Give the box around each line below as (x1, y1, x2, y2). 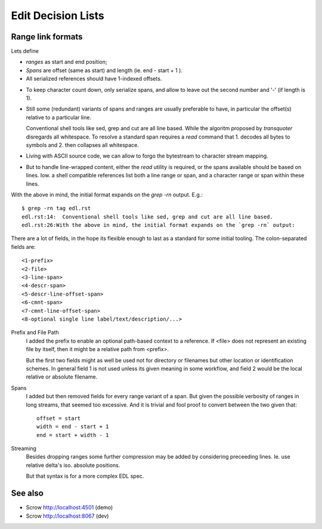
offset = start (36, 415, 81, 422)
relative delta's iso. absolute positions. (26, 462, 120, 469)
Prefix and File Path (11, 329, 59, 336)
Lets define (11, 48, 39, 55)
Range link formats (11, 32, 83, 42)
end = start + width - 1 (36, 432, 109, 438)
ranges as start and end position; (26, 59, 107, 66)
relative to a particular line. (26, 113, 92, 121)
